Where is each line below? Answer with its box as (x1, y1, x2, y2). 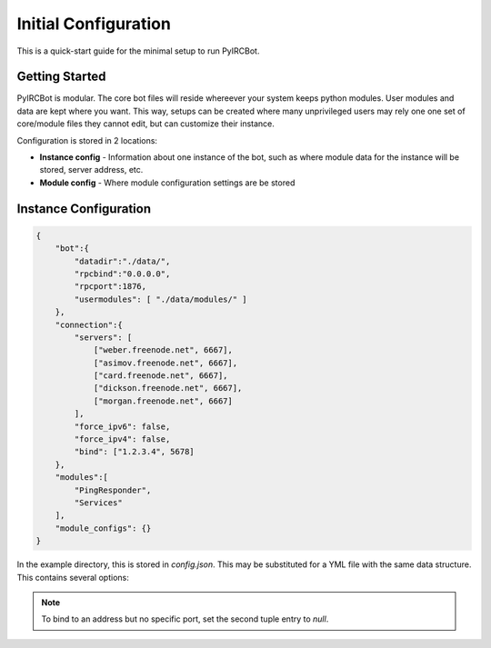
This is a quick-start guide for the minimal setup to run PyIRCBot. (16, 45, 260, 56)
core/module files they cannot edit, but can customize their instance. (16, 118, 275, 129)
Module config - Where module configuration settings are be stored (39, 177, 296, 188)
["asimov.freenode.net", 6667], (93, 357, 238, 368)
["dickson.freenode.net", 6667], (93, 383, 243, 394)
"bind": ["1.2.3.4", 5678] (74, 446, 195, 457)
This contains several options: (16, 572, 129, 583)
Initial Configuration (16, 14, 172, 34)
